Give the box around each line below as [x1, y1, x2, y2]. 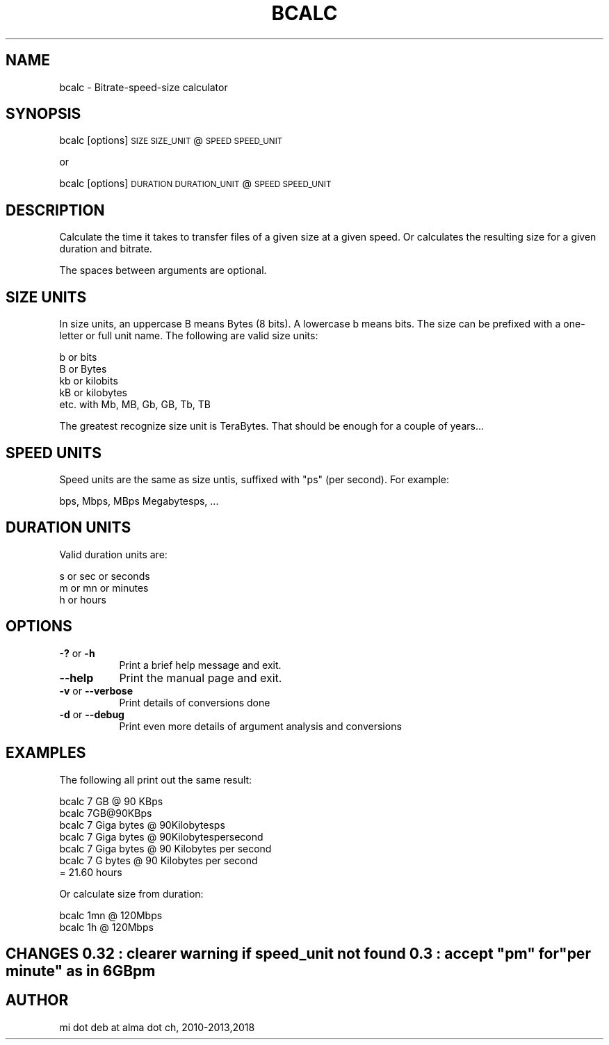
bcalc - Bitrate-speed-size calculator [59, 81, 228, 93]
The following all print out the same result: [59, 773, 252, 786]
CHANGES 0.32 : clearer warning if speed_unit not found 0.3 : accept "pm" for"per [6, 944, 591, 962]
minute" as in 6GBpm [6, 962, 156, 980]
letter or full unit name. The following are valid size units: [59, 330, 318, 342]
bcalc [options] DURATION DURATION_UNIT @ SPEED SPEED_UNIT [59, 177, 332, 190]
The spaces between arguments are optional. [59, 264, 267, 277]
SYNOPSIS [6, 105, 81, 123]
